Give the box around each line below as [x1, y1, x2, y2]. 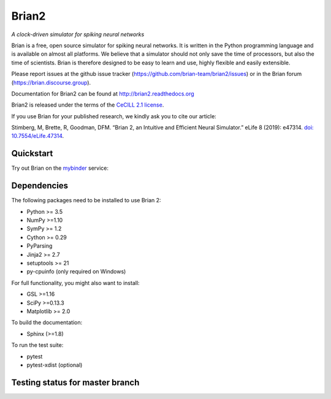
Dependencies [11, 181, 69, 191]
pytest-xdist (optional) [26, 361, 83, 368]
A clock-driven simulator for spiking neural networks [11, 31, 145, 38]
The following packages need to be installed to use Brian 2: [11, 197, 162, 204]
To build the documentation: [11, 319, 83, 326]
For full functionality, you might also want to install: [11, 279, 140, 286]
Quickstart [11, 148, 53, 159]
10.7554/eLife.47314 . [11, 132, 64, 140]
